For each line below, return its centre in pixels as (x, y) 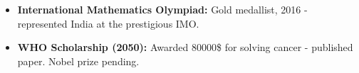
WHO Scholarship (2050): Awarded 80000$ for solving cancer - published (185, 47)
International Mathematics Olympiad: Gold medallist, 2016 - (162, 9)
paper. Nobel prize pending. (78, 61)
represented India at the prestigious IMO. (108, 23)
